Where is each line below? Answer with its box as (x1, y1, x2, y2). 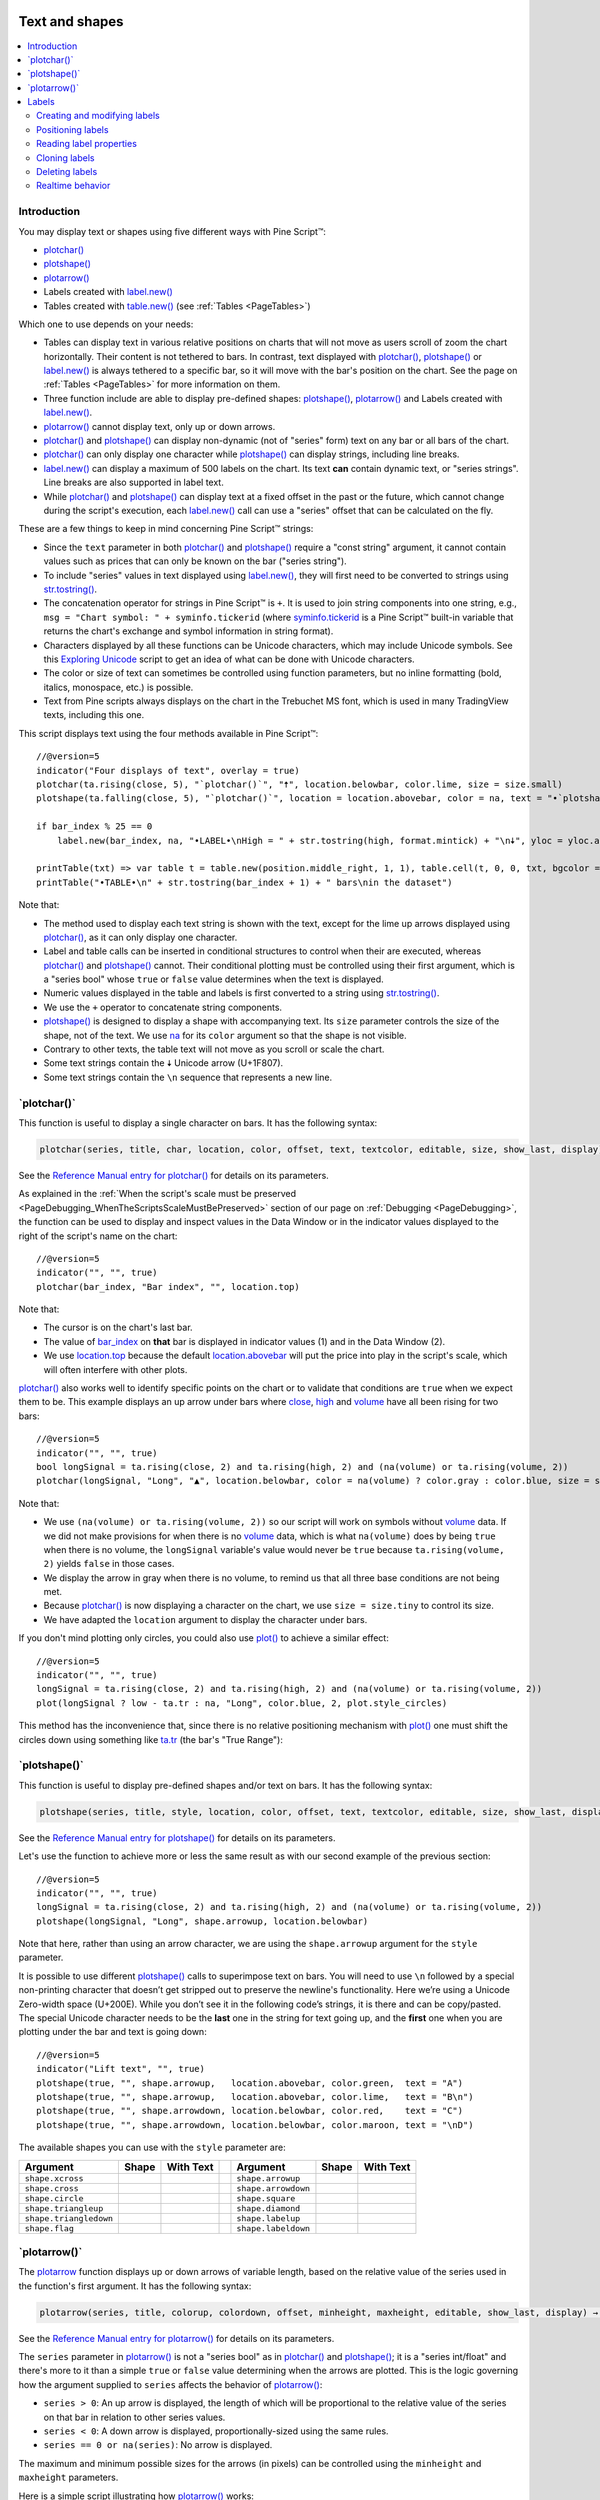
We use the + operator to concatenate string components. (43, 1001, 283, 1013)
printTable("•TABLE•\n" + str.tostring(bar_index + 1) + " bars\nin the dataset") (36, 876, 453, 888)
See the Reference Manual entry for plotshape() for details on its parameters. (18, 1831, 336, 1844)
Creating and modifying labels (36, 110, 160, 122)
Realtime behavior (36, 180, 111, 192)
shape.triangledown (24, 2213, 114, 2224)
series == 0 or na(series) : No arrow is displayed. (43, 2439, 273, 2451)
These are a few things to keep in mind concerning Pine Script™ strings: (18, 523, 314, 535)
